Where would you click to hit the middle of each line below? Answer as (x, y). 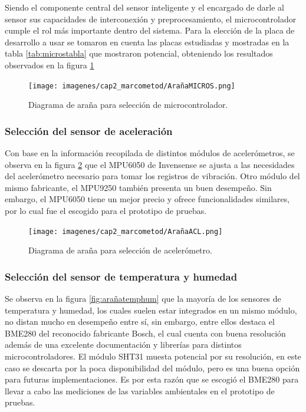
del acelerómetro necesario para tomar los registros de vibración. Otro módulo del (152, 176)
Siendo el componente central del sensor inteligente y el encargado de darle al (144, 7)
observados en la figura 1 (50, 65)
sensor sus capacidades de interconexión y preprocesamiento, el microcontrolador (151, 19)
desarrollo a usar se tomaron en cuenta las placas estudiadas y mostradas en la (147, 42)
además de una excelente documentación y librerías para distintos (123, 345)
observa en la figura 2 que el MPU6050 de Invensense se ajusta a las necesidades (150, 164)
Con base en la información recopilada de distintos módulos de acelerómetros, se (150, 153)
